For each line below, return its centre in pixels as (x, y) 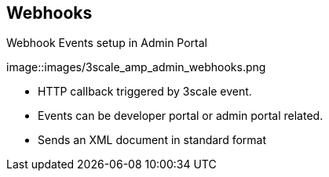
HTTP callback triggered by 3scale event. (145, 92)
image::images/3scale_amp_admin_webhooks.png (136, 67)
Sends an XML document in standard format (152, 140)
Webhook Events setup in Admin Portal (107, 43)
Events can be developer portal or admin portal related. (181, 116)
